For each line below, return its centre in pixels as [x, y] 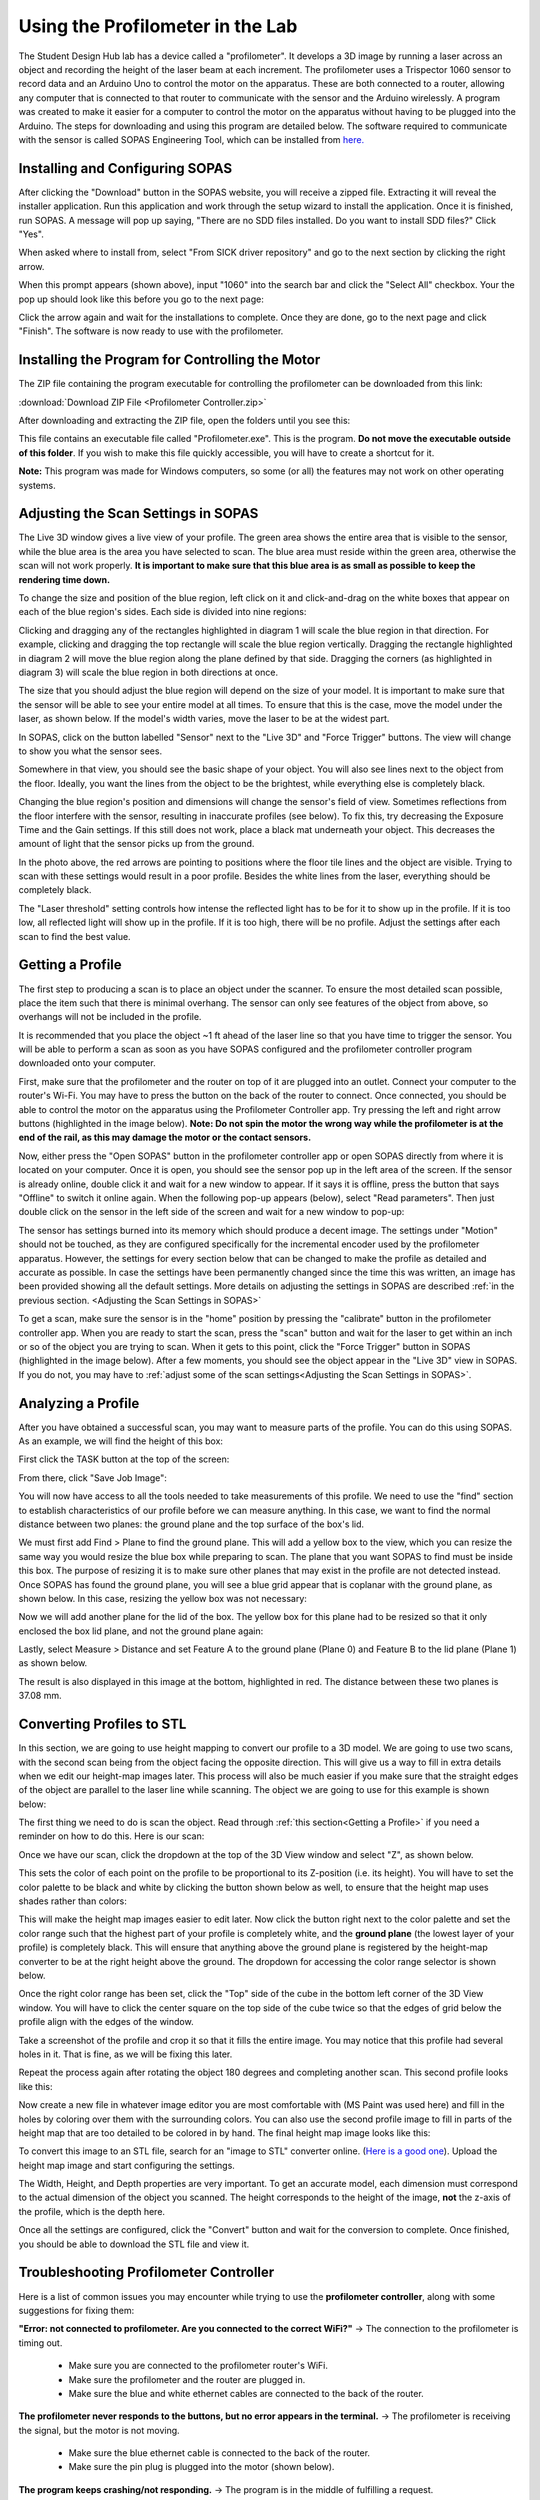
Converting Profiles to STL [102, 1724]
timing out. [40, 2342]
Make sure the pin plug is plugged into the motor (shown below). [201, 2467]
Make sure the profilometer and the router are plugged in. [187, 2379]
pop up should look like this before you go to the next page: [141, 299]
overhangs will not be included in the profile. [110, 1017]
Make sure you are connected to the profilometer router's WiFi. [198, 2366]
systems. [37, 485]
